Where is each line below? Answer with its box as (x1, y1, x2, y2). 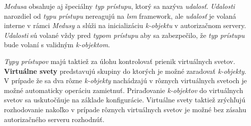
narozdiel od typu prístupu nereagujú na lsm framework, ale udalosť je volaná (4, 10, 236, 21)
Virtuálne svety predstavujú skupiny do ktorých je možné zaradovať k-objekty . (4, 65, 247, 76)
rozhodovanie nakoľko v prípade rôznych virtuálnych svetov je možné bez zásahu (4, 104, 247, 114)
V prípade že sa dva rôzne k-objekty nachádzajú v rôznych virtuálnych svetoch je (4, 75, 247, 86)
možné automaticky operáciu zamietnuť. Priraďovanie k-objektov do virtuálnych (4, 85, 243, 95)
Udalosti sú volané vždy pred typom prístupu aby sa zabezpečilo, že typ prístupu (4, 30, 245, 40)
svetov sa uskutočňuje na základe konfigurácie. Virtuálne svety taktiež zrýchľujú (4, 94, 246, 105)
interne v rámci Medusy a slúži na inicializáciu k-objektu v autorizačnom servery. (4, 20, 246, 31)
